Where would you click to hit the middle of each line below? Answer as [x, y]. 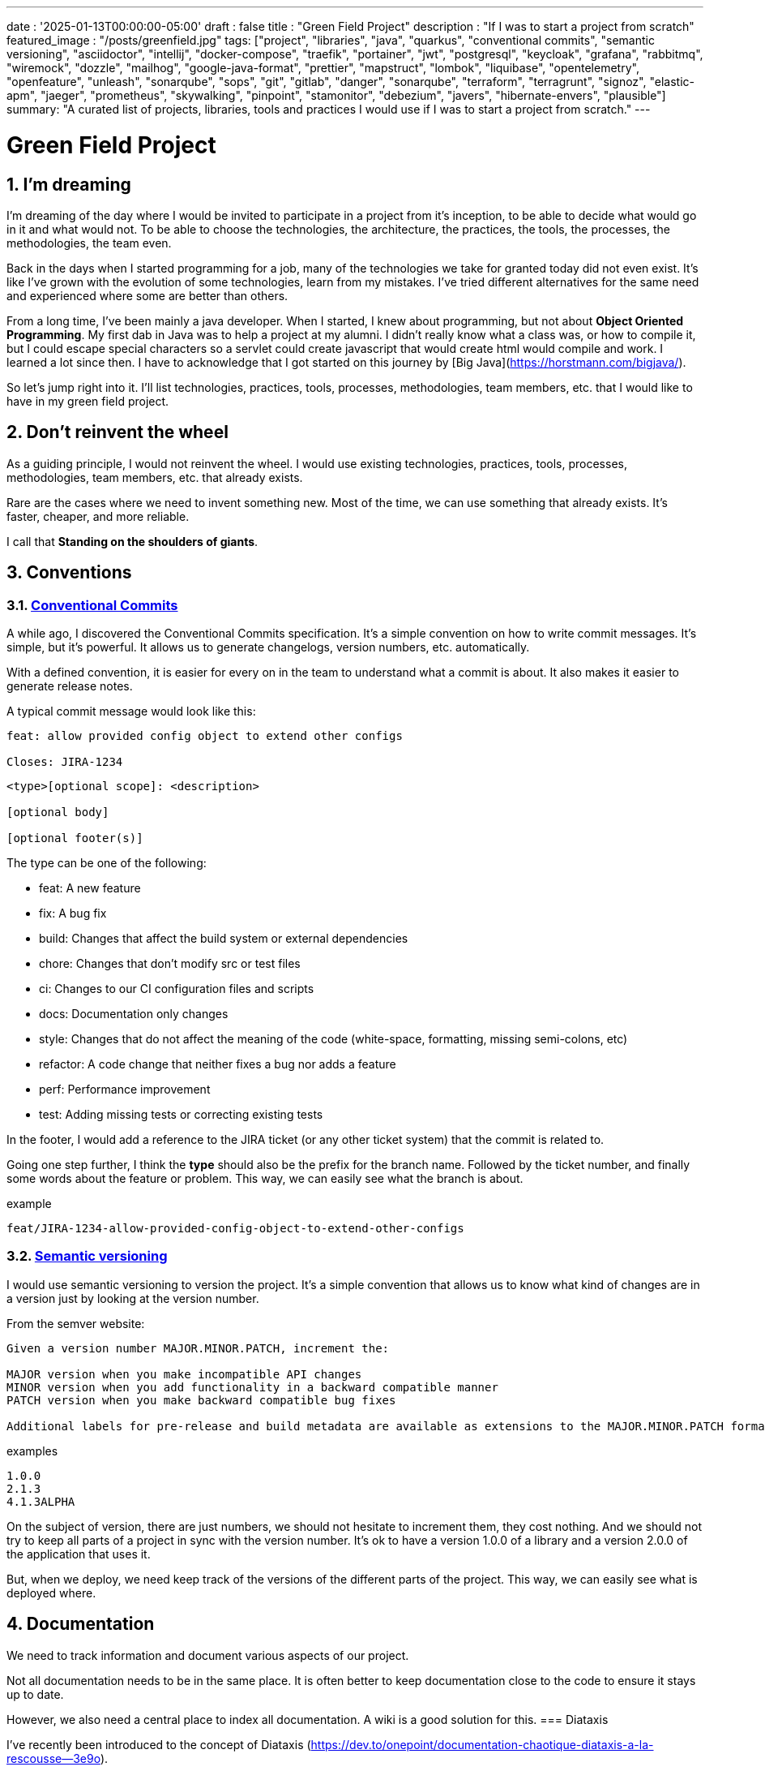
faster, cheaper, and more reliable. [98, 516]
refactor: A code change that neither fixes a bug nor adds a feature [218, 1064]
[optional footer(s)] [75, 838]
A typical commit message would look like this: [131, 711]
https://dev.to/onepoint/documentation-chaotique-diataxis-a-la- [482, 1744]
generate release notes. [70, 686]
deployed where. [51, 1593]
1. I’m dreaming [69, 184]
